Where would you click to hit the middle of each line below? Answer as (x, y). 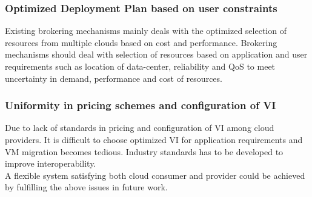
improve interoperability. (51, 163)
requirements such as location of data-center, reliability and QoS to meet (140, 66)
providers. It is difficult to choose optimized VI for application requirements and (154, 139)
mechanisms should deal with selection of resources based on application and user (156, 54)
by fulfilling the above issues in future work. (86, 187)
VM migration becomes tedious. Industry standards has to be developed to (144, 151)
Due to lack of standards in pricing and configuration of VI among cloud (140, 128)
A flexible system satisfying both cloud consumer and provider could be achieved (155, 175)
